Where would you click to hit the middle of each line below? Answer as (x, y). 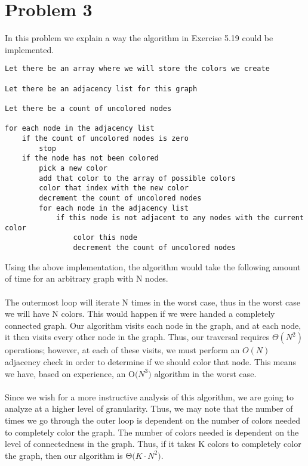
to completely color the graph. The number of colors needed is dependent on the (152, 432)
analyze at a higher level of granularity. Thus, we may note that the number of (149, 408)
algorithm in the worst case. (205, 373)
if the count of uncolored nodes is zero (105, 138)
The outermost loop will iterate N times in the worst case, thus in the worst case (153, 302)
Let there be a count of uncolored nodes (88, 108)
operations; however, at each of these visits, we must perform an (122, 350)
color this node (105, 238)
